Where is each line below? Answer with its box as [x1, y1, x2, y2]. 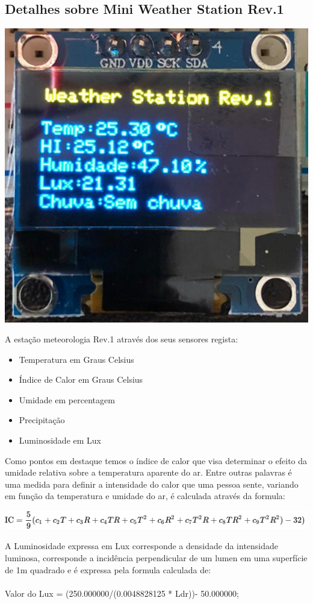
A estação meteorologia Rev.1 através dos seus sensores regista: [5, 333, 238, 345]
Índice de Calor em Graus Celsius [19, 373, 143, 386]
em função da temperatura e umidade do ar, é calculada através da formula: [5, 489, 285, 502]
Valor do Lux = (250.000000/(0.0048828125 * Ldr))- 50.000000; [5, 587, 239, 599]
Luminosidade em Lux [19, 434, 101, 447]
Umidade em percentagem [19, 393, 115, 406]
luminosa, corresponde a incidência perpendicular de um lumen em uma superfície [5, 551, 308, 564]
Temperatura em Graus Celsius [19, 353, 134, 365]
